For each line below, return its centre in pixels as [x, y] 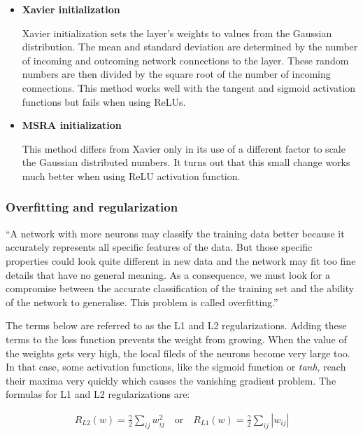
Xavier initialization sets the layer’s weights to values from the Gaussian [177, 33]
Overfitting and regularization [92, 207]
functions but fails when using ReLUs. [104, 101]
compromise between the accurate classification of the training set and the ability [180, 288]
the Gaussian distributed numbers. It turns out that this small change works [186, 162]
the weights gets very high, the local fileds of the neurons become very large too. [178, 353]
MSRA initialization [72, 125]
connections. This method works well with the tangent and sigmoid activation [189, 87]
